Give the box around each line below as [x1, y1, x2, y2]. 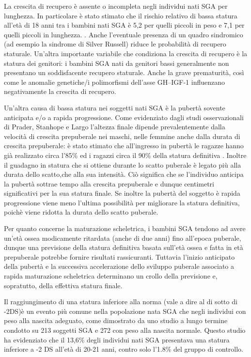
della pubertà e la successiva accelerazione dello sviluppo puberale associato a [4, 261, 234, 271]
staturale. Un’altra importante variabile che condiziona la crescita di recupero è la [4, 48, 248, 58]
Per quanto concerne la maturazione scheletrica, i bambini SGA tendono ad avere [4, 223, 246, 233]
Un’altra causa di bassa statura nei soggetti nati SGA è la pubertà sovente [4, 102, 225, 112]
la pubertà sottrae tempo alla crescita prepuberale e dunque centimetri [4, 178, 214, 188]
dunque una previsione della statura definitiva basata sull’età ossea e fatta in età [4, 242, 243, 252]
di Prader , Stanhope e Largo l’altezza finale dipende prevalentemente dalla [4, 122, 225, 132]
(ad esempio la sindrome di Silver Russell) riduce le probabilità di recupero [4, 39, 226, 49]
